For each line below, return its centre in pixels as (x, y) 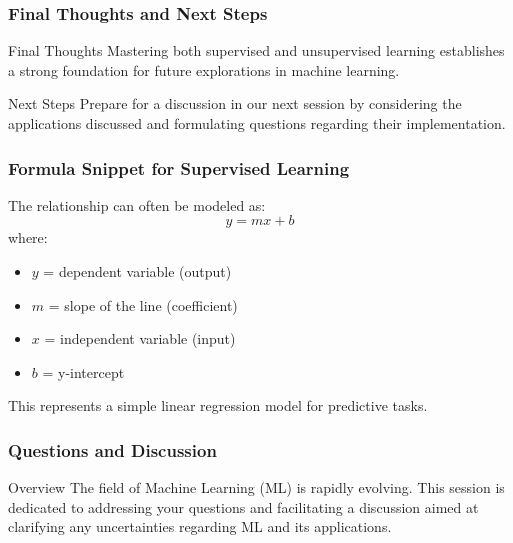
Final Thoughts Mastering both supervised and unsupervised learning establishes (256, 50)
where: (28, 237)
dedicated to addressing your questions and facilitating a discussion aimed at (243, 506)
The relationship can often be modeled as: (137, 204)
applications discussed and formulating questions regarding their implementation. (257, 123)
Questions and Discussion (112, 449)
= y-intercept (83, 371)
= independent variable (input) (140, 338)
